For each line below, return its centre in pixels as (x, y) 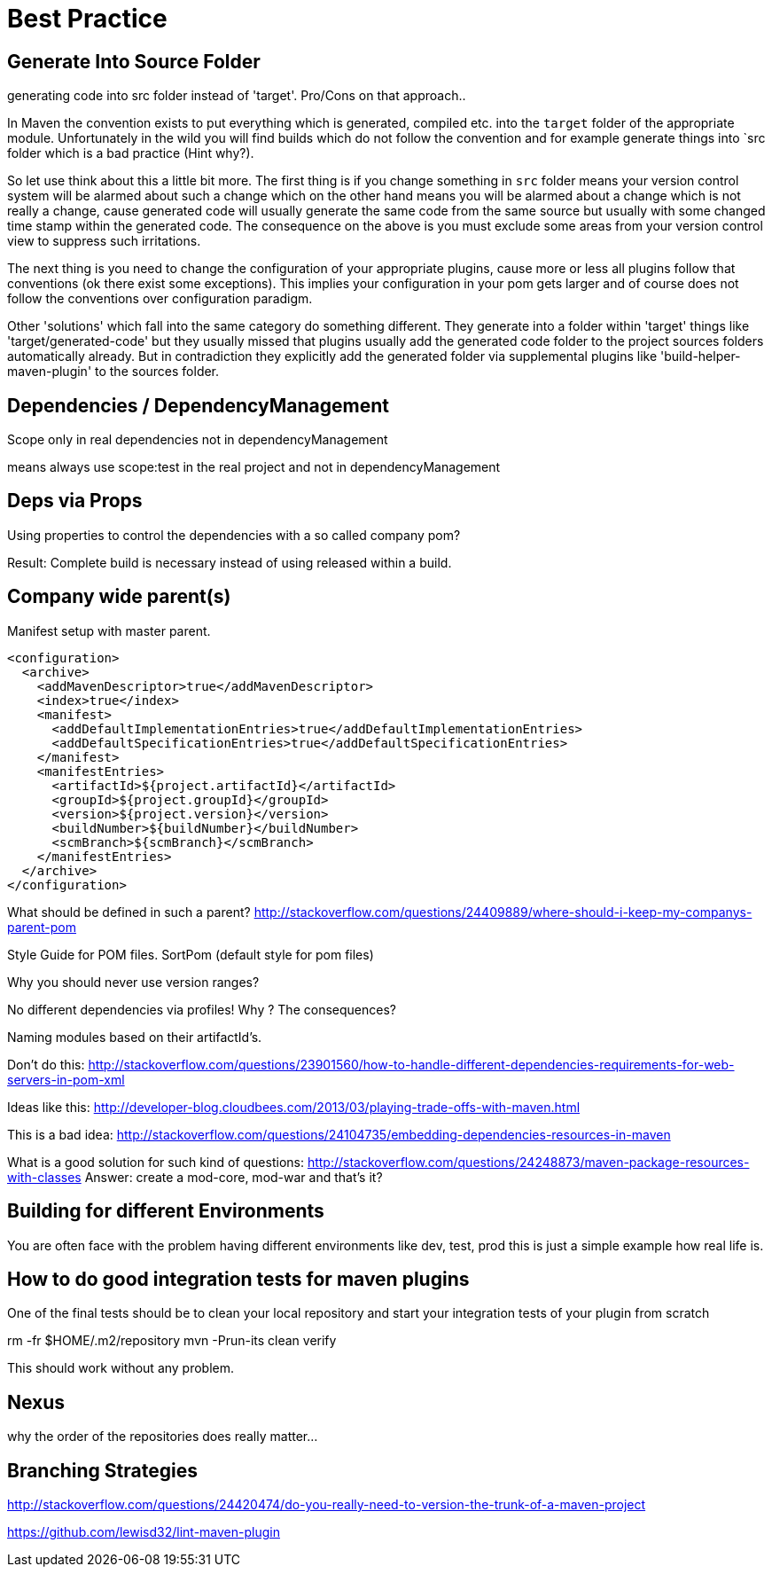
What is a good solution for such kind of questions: (156, 1162)
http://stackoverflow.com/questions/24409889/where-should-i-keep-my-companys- (503, 912)
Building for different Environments (166, 1211)
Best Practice (87, 19)
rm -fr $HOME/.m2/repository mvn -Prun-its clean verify (172, 1341)
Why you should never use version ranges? (133, 982)
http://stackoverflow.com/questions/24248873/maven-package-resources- (528, 1162)
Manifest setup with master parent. (109, 630)
